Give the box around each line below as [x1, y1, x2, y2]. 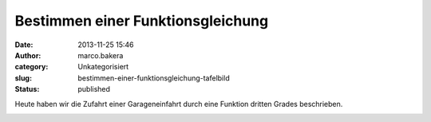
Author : [14, 50, 42, 60]
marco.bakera [77, 50, 124, 60]
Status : [14, 85, 40, 94]
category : [14, 62, 49, 72]
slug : [14, 73, 32, 83]
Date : [14, 40, 34, 49]
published [77, 85, 111, 94]
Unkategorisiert [77, 62, 129, 72]
